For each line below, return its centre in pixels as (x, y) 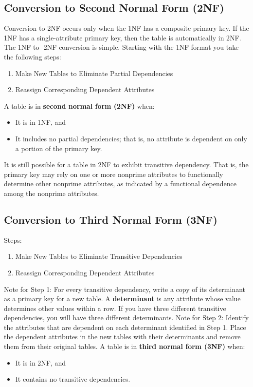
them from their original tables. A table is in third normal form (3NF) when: (125, 346)
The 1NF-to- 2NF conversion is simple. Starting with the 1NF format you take (121, 47)
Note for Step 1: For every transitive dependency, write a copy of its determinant (125, 289)
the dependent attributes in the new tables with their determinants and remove (122, 337)
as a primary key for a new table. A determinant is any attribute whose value (122, 299)
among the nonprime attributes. (52, 193)
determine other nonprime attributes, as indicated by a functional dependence (120, 184)
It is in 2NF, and (41, 362)
